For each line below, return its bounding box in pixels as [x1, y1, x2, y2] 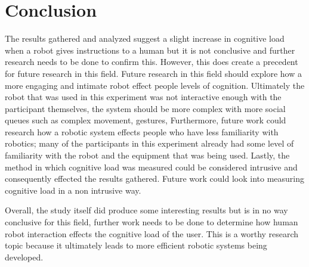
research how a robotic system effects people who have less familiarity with [5, 125, 279, 138]
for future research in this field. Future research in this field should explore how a [5, 67, 302, 79]
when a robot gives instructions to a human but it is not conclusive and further [5, 44, 295, 56]
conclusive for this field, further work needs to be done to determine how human [5, 216, 298, 228]
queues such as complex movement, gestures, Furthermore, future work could [5, 114, 286, 126]
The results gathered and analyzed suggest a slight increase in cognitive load [5, 32, 285, 45]
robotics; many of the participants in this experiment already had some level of [5, 137, 294, 150]
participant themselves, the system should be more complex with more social [5, 102, 286, 114]
